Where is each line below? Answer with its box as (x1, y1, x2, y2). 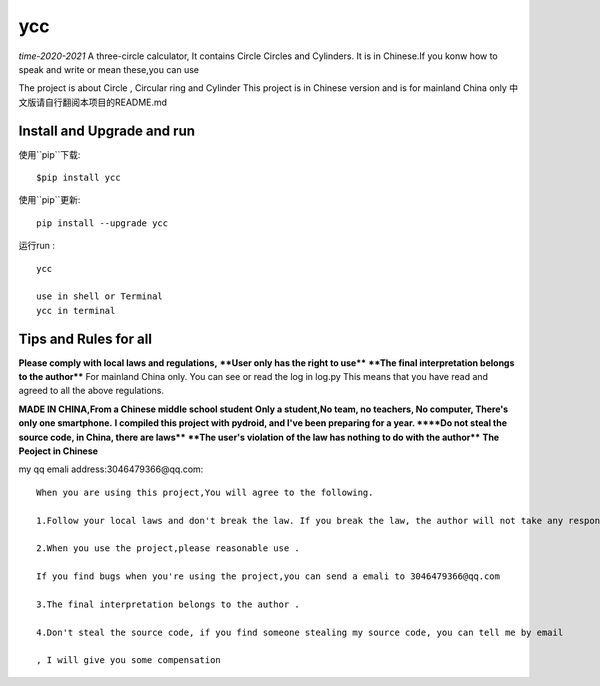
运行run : (18, 240, 55, 252)
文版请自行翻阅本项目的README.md (18, 96, 168, 108)
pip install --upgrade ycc (36, 217, 169, 229)
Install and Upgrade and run (18, 122, 195, 139)
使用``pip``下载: (18, 148, 81, 160)
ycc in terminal (36, 305, 116, 316)
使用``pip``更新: (18, 194, 81, 206)
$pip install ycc (36, 172, 121, 184)
